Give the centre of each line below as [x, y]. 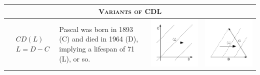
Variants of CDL [130, 11]
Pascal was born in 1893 [96, 29]
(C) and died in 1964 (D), [99, 39]
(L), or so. [75, 58]
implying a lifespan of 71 [97, 48]
